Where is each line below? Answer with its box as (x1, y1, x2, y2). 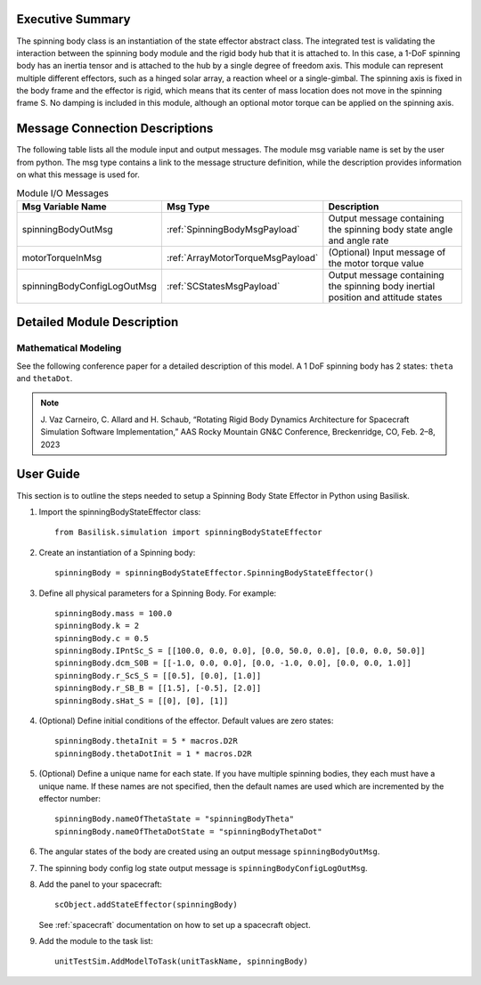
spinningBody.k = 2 (54, 621, 140, 631)
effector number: (38, 793, 102, 803)
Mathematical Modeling (16, 342, 122, 354)
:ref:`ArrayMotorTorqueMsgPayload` (166, 251, 319, 264)
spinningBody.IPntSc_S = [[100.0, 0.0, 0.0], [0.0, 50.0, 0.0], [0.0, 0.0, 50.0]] (54, 646, 426, 656)
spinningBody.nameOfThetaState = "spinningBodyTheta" (54, 814, 294, 824)
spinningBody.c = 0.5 (54, 633, 149, 643)
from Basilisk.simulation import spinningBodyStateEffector (54, 527, 322, 538)
